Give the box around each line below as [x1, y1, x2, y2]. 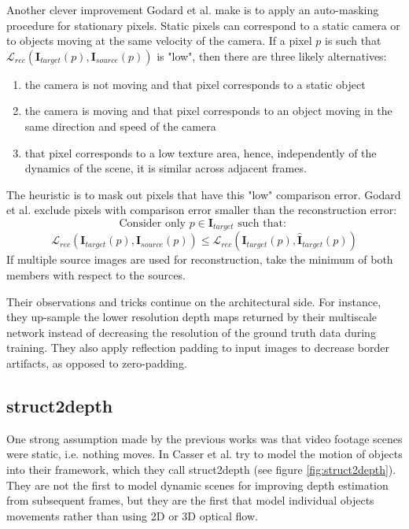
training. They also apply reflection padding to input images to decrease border [6, 339, 389, 356]
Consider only [119, 217, 186, 229]
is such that [325, 32, 381, 49]
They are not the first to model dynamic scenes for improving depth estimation [6, 476, 389, 493]
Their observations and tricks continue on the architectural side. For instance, [6, 293, 381, 309]
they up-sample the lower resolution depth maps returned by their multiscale [6, 309, 378, 325]
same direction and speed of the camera [24, 117, 216, 134]
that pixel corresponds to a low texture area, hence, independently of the [24, 144, 377, 161]
